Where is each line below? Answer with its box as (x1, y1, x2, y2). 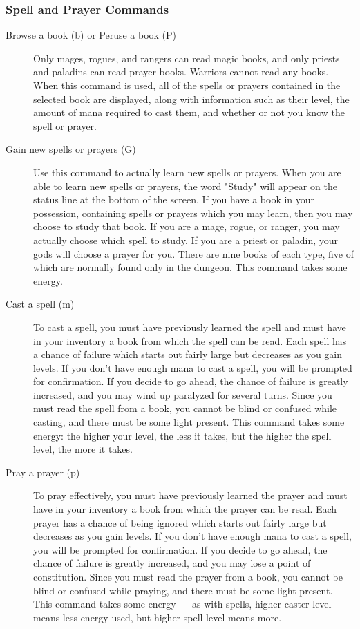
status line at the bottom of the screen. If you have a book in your (33, 192, 315, 207)
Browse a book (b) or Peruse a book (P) (6, 28, 177, 42)
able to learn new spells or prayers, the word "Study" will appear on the (33, 178, 337, 193)
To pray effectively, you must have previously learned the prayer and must (33, 488, 348, 503)
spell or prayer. (33, 118, 97, 133)
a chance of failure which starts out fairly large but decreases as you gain (33, 347, 343, 362)
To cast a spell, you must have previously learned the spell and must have (33, 319, 346, 334)
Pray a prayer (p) (6, 464, 80, 479)
